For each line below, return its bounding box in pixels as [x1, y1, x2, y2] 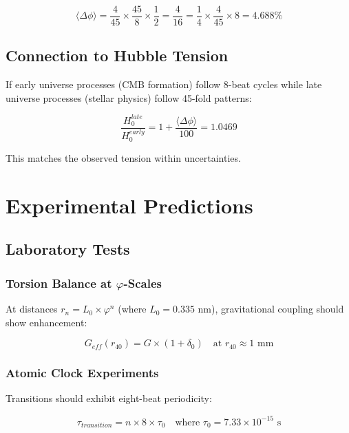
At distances [6, 302, 58, 316]
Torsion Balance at [6, 274, 112, 291]
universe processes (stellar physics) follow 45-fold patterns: [6, 90, 252, 105]
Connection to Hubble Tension [6, 45, 229, 66]
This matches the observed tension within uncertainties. [6, 151, 241, 165]
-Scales [123, 274, 162, 291]
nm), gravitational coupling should [198, 302, 344, 316]
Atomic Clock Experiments [6, 364, 159, 381]
